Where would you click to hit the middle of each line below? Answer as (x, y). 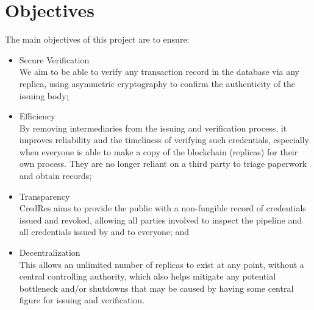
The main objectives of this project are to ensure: (97, 39)
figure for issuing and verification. (82, 300)
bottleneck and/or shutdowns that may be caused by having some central (156, 288)
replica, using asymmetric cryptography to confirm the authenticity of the (157, 83)
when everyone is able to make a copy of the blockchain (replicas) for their (159, 151)
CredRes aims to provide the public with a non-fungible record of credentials (162, 208)
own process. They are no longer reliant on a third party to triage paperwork (163, 164)
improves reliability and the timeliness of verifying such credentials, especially (164, 140)
